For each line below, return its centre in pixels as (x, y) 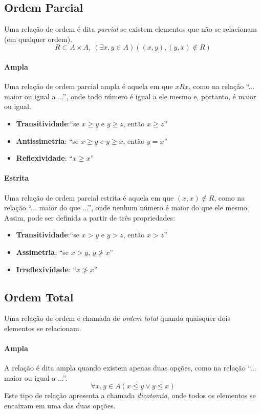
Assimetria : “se (42, 252)
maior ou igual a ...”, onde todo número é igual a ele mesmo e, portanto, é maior (130, 96)
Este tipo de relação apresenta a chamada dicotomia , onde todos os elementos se (130, 395)
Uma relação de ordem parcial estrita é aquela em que (89, 197)
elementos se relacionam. (43, 328)
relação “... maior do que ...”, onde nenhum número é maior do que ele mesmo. (127, 208)
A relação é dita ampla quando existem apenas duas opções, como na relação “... (130, 368)
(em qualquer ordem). (38, 39)
